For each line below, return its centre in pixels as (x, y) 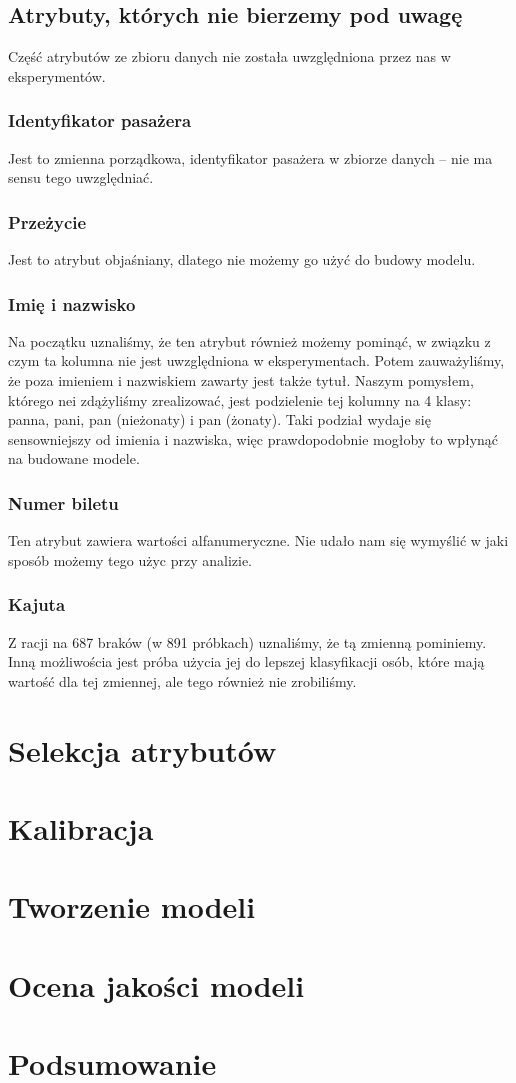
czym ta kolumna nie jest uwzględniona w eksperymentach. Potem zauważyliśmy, (256, 360)
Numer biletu (63, 502)
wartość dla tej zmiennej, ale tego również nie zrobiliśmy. (182, 680)
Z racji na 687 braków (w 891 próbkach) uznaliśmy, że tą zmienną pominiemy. (247, 641)
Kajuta (37, 604)
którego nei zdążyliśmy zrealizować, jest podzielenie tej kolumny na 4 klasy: (240, 399)
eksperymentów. (57, 75)
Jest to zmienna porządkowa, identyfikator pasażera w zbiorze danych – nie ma (250, 157)
